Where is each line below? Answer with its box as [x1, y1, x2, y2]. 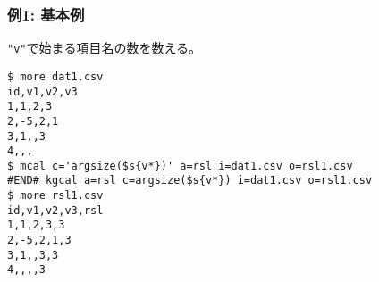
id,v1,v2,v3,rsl [7, 203, 104, 217]
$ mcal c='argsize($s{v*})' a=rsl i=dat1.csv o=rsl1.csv [7, 159, 353, 172]
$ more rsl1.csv [7, 189, 104, 203]
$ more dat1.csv [7, 70, 104, 83]
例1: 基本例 [7, 3, 85, 25]
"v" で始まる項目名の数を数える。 [7, 38, 202, 57]
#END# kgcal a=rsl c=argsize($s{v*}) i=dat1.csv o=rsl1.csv [7, 174, 373, 187]
